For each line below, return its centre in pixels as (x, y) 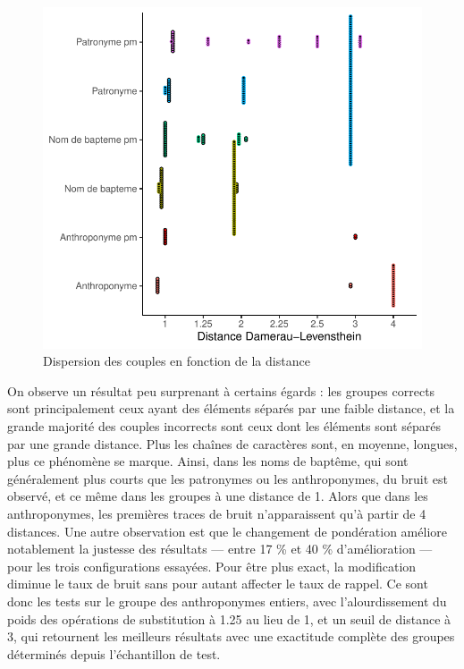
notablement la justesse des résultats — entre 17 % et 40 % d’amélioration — (220, 549)
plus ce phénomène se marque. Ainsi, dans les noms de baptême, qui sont (208, 461)
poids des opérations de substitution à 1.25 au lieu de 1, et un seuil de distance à (229, 618)
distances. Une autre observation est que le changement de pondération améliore (227, 531)
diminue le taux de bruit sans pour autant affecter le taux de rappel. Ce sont (218, 584)
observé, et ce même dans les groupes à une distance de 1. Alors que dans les (218, 496)
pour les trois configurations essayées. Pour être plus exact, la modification (212, 566)
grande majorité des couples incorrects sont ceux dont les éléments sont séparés (224, 425)
